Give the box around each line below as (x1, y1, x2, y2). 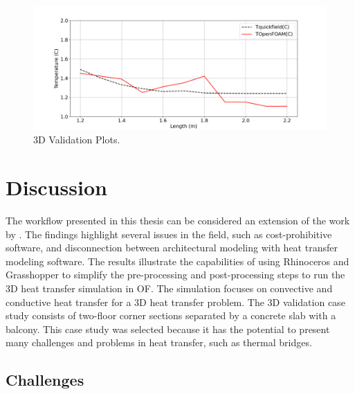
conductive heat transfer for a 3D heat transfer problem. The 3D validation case (6, 294, 345, 309)
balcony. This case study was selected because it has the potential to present (6, 321, 330, 336)
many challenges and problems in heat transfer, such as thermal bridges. (6, 335, 312, 350)
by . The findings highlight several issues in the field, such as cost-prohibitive (6, 226, 332, 241)
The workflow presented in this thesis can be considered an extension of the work (6, 213, 350, 228)
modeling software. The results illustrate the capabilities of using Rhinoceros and (6, 253, 349, 268)
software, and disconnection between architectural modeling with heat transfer (6, 240, 338, 255)
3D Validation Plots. (33, 132, 120, 147)
